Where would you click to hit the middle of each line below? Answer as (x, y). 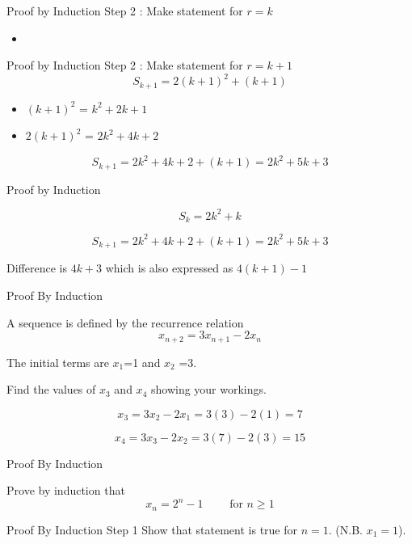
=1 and (142, 362)
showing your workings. (208, 389)
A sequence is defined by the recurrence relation (125, 322)
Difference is (37, 268)
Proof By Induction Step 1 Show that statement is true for (152, 529)
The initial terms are (58, 362)
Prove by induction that (66, 490)
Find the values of (51, 389)
